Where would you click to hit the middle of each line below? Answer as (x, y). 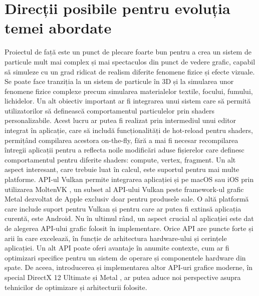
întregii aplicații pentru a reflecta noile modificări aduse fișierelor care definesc (124, 150)
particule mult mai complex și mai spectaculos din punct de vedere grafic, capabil (130, 61)
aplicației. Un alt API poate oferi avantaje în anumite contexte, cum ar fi (117, 248)
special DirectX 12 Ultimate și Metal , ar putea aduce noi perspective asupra (123, 277)
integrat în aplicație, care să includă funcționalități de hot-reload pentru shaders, (129, 130)
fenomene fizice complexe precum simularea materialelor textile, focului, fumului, (129, 91)
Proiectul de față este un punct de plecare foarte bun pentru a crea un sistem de (128, 52)
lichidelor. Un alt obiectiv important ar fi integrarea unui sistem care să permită (128, 101)
